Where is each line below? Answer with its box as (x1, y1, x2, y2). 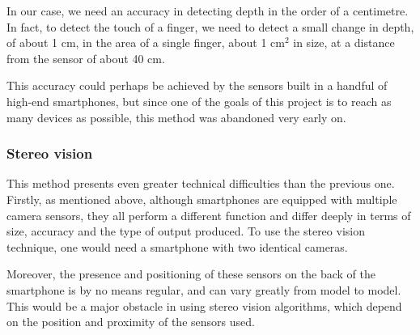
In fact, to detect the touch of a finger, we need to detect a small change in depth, (6, 18, 414, 35)
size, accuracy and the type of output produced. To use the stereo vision (6, 223, 365, 240)
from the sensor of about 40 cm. (6, 49, 165, 66)
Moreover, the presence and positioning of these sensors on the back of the (6, 265, 375, 282)
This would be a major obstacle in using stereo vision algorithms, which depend (6, 297, 402, 314)
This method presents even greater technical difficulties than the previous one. (6, 175, 395, 192)
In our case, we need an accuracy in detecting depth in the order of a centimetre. (6, 2, 409, 19)
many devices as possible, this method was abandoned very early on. (6, 108, 346, 125)
